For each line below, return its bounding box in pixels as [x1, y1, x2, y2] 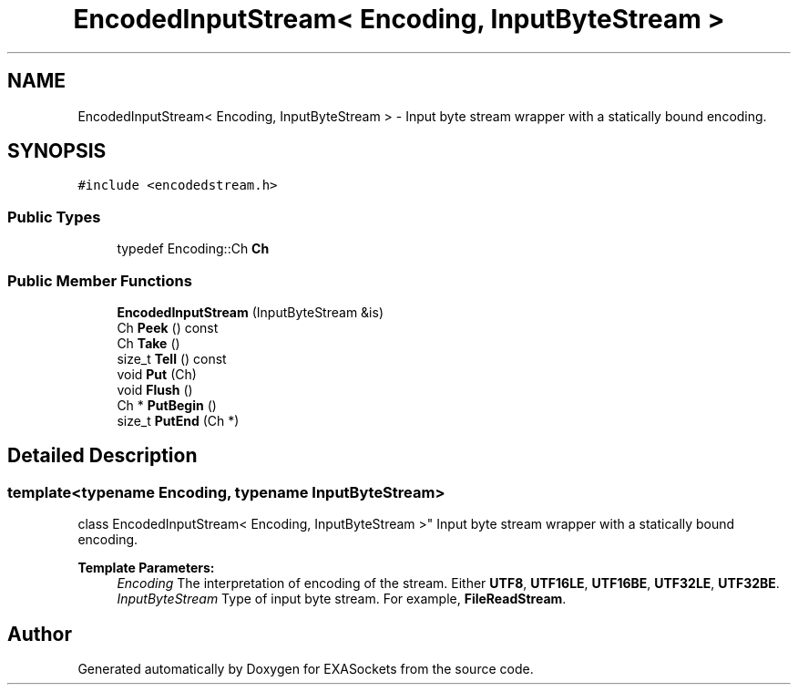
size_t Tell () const [117, 350, 227, 367]
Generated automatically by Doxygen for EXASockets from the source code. [77, 661, 534, 677]
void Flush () [117, 381, 193, 398]
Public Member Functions [7, 271, 192, 290]
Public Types [7, 207, 101, 226]
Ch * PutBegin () [117, 397, 217, 413]
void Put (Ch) [117, 366, 197, 382]
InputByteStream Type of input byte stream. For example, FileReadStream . [117, 591, 567, 607]
